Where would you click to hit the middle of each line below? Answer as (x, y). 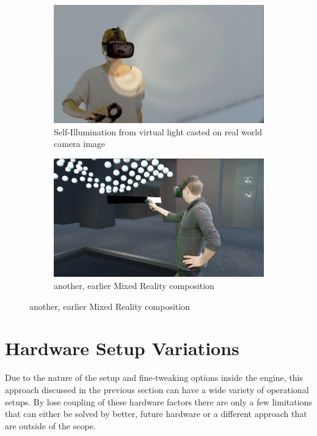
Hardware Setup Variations (122, 348)
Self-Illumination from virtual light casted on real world (158, 131)
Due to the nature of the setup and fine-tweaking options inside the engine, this (154, 378)
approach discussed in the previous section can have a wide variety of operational (157, 389)
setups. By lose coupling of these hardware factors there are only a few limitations (158, 401)
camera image (80, 144)
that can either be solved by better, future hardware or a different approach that (156, 414)
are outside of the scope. (50, 425)
